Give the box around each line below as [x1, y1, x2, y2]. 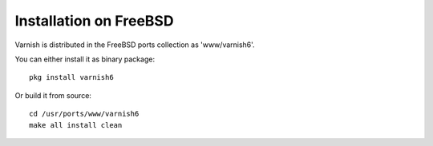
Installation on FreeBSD [14, 12, 174, 30]
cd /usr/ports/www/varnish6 [29, 109, 140, 119]
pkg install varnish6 [29, 73, 114, 82]
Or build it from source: [14, 90, 92, 100]
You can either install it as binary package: [14, 54, 156, 64]
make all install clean [29, 120, 123, 129]
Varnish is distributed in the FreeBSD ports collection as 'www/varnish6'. [14, 40, 256, 49]
